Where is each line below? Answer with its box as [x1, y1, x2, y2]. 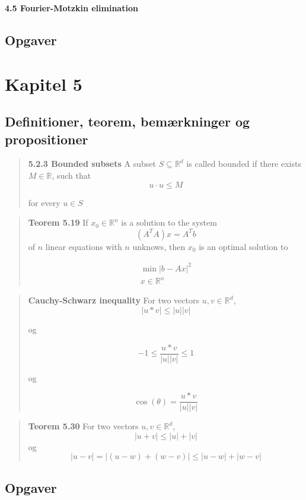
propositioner [5, 129, 88, 148]
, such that [52, 169, 91, 181]
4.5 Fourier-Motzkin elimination [5, 2, 138, 14]
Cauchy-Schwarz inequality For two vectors [28, 294, 199, 306]
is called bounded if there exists [186, 157, 301, 170]
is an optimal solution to [199, 240, 288, 252]
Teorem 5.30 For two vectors [28, 420, 139, 432]
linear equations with [45, 240, 122, 252]
